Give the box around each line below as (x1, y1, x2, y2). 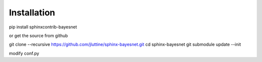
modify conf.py (9, 50, 39, 56)
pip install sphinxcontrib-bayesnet (9, 24, 77, 30)
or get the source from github (9, 33, 68, 38)
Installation (9, 7, 55, 18)
